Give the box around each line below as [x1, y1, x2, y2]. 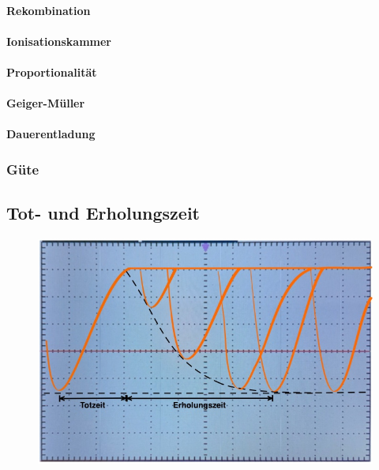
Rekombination [6, 2, 91, 18]
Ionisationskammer [6, 32, 111, 49]
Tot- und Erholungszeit [6, 201, 200, 225]
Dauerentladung [6, 126, 96, 142]
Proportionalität [6, 63, 97, 80]
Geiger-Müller [6, 95, 85, 111]
